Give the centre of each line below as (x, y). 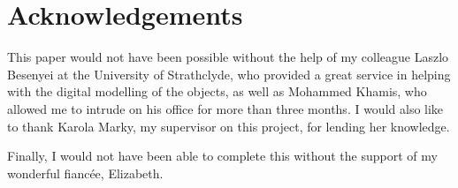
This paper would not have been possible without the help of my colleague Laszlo (228, 57)
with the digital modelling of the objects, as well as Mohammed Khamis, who (217, 91)
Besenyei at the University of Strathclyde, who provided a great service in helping (229, 74)
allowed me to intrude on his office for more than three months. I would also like (225, 108)
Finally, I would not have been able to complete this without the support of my (222, 156)
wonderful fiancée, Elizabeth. (85, 173)
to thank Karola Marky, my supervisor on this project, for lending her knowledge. (229, 126)
